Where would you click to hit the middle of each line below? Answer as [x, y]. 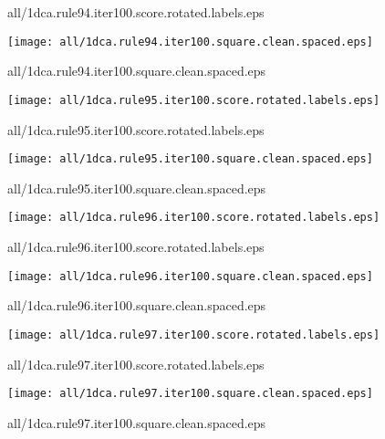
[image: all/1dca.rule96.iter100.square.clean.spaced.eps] [190, 276]
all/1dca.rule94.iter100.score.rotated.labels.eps [136, 12]
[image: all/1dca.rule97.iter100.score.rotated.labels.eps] [194, 334]
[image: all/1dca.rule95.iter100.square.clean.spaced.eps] [190, 159]
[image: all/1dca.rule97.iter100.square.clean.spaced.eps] [190, 394]
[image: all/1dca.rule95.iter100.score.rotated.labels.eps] [194, 100]
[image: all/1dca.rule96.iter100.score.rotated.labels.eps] [194, 218]
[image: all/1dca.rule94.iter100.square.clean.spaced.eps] [190, 42]
